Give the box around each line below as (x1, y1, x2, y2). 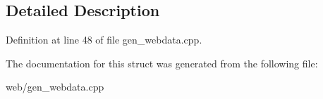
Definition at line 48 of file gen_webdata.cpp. (6, 32, 202, 47)
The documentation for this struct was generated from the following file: (6, 55, 318, 70)
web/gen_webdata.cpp (6, 79, 104, 94)
